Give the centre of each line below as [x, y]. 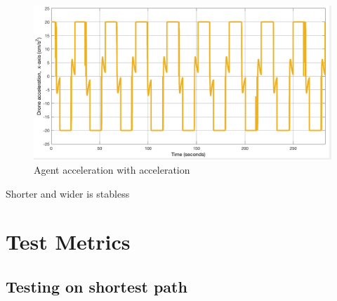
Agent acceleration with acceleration [112, 170]
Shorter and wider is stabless [68, 193]
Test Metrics [68, 242]
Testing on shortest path [97, 286]
